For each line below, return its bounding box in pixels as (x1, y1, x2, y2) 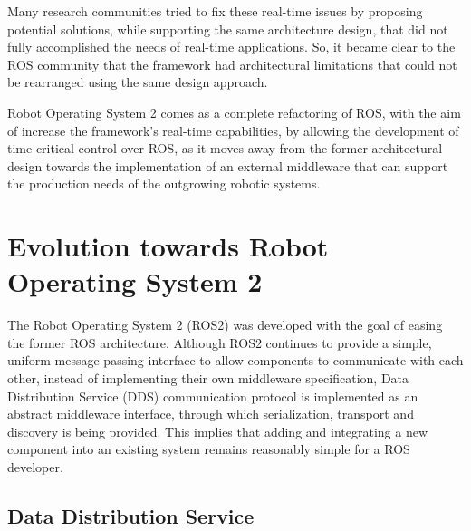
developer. (7, 458, 63, 476)
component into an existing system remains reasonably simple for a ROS (7, 439, 410, 459)
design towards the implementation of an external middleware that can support (7, 156, 448, 175)
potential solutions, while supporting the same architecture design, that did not (7, 19, 448, 38)
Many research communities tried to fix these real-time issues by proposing (7, 2, 423, 20)
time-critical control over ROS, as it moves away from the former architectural (7, 139, 443, 158)
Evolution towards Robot (7, 227, 329, 265)
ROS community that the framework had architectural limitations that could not (7, 54, 457, 73)
